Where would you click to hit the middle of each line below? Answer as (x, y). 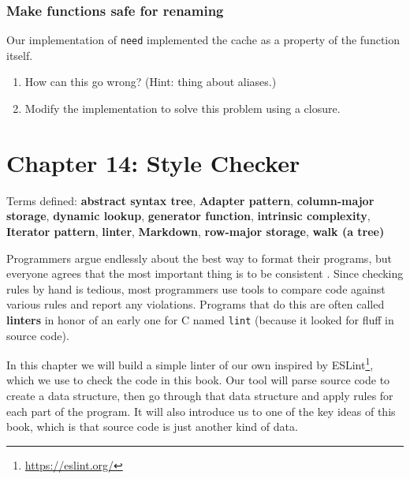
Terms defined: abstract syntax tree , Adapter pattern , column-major (190, 200)
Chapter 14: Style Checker (153, 162)
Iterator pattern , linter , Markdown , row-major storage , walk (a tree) (196, 231)
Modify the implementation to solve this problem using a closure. (183, 109)
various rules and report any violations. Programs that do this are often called (196, 304)
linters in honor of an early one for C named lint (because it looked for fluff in (200, 319)
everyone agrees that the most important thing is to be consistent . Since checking (205, 273)
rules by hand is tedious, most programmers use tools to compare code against (196, 288)
